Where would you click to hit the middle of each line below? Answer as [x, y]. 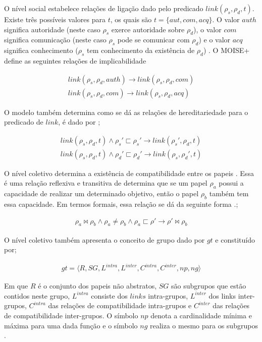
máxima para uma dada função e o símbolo [71, 325]
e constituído [235, 239]
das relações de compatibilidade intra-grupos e [120, 305]
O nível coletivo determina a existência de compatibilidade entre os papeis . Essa [129, 173]
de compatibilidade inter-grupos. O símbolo [71, 315]
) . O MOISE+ [226, 50]
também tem [229, 193]
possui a [231, 183]
